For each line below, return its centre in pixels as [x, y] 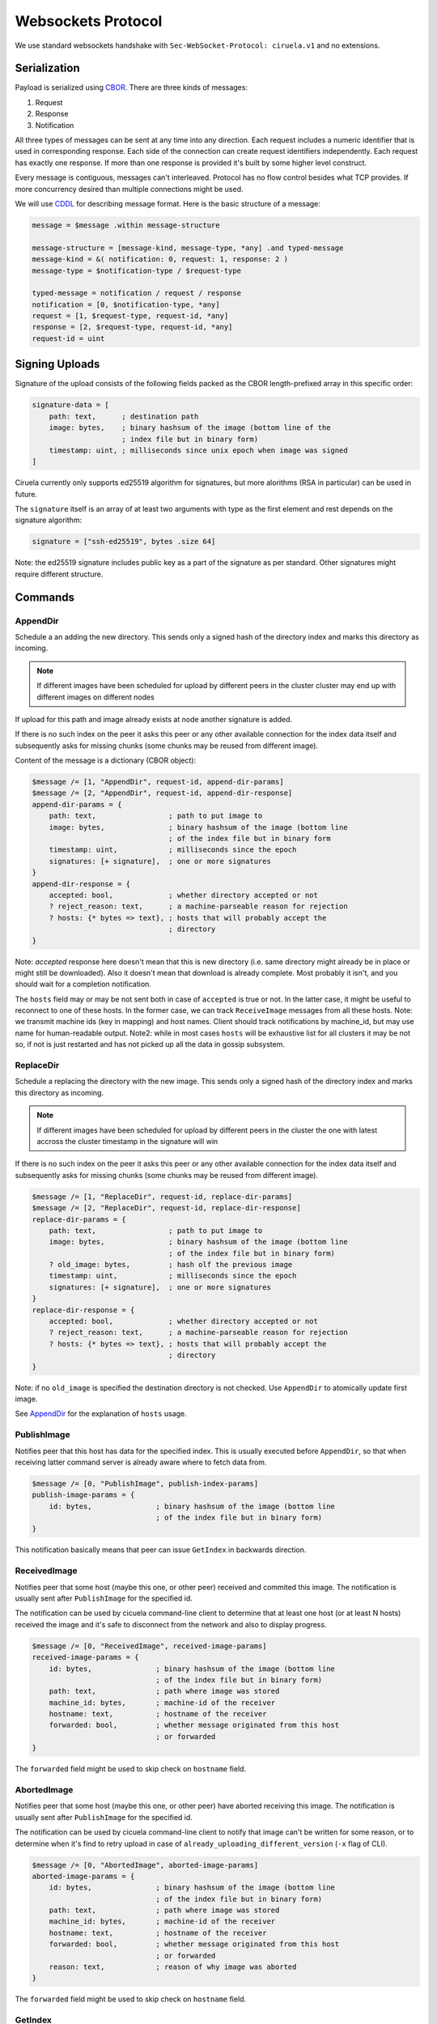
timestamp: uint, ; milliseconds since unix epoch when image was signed [198, 450]
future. [26, 494]
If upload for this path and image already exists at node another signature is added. [154, 719]
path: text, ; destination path [124, 416]
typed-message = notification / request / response [137, 293]
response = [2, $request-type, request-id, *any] [132, 327]
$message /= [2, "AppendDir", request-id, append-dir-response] [162, 793]
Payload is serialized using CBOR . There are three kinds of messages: [132, 87]
